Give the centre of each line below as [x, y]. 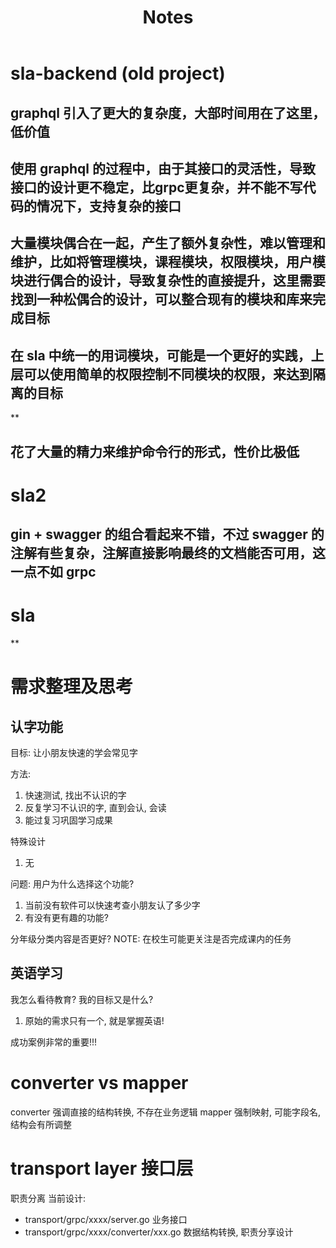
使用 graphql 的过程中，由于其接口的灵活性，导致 [163, 168]
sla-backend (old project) [118, 73]
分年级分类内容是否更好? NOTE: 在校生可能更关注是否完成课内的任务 [151, 939]
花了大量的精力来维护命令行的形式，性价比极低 [155, 451]
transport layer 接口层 [102, 1168]
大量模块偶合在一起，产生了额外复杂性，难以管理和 [168, 243]
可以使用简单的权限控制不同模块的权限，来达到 [168, 374]
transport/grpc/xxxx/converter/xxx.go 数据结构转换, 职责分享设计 [159, 1232]
